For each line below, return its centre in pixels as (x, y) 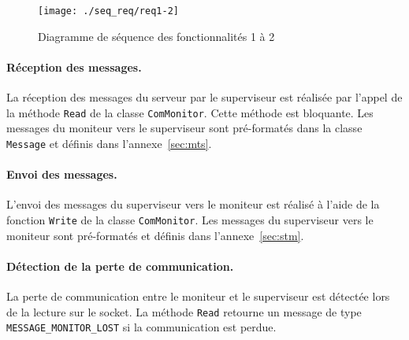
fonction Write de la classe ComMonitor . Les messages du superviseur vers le (190, 219)
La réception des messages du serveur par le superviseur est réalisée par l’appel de (204, 97)
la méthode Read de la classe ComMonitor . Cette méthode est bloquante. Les (190, 112)
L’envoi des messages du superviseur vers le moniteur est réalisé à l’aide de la (193, 204)
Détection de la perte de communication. (120, 266)
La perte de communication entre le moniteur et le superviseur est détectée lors (198, 296)
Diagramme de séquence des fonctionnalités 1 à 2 (156, 36)
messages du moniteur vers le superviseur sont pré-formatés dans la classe (184, 128)
